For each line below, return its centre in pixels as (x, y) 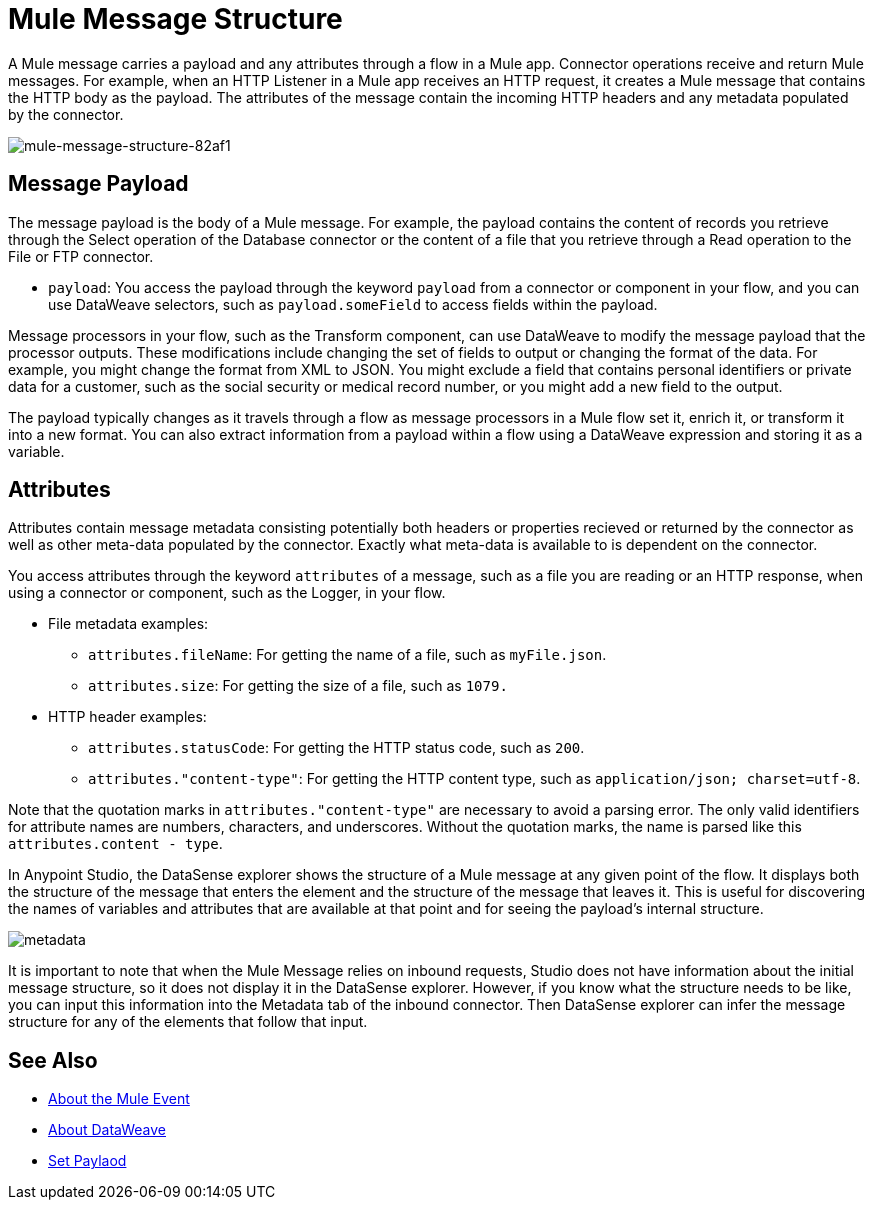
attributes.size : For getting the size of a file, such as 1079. (298, 686)
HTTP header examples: (127, 717)
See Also (53, 1060)
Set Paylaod (87, 1161)
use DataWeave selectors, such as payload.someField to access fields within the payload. (353, 304)
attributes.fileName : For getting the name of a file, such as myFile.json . (347, 655)
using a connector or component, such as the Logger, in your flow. (227, 593)
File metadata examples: (128, 624)
